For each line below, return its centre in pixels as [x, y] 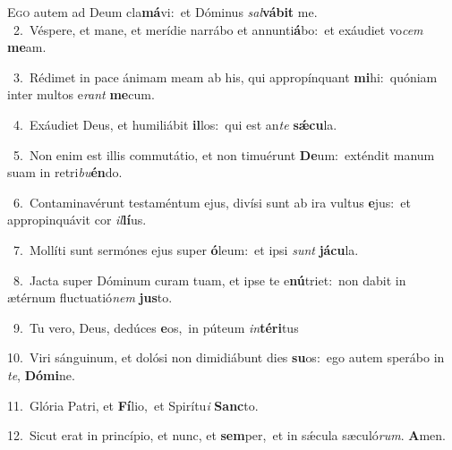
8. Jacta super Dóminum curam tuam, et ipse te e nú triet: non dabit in [209, 280]
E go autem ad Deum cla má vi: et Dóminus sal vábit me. [162, 12]
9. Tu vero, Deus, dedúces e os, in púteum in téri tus [156, 327]
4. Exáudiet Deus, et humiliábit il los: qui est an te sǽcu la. [175, 124]
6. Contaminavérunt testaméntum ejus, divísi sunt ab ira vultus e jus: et [212, 202]
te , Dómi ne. [41, 374]
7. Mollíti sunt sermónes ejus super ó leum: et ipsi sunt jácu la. [186, 249]
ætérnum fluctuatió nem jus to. [90, 297]
